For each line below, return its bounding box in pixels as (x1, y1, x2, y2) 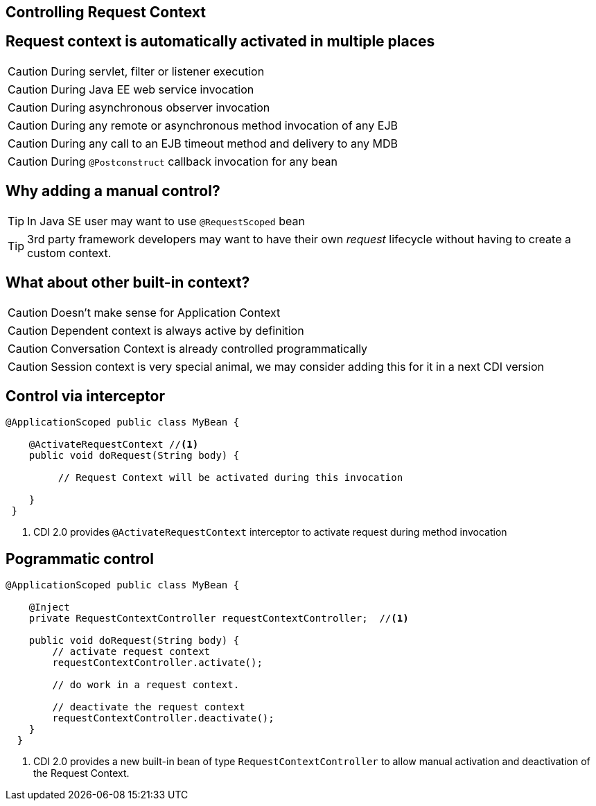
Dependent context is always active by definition (51, 323, 304, 338)
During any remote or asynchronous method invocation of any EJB (51, 118, 398, 132)
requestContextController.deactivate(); (52, 712, 274, 724)
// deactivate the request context (52, 701, 245, 713)
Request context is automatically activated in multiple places (6, 33, 435, 51)
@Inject (28, 602, 70, 613)
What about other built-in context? (6, 274, 250, 292)
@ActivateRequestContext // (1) (28, 439, 199, 450)
